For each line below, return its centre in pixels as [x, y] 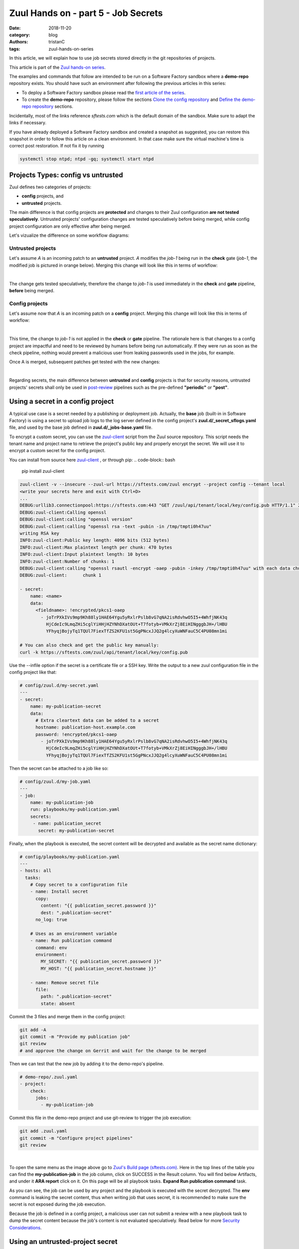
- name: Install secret [59, 892]
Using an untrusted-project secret [63, 1242]
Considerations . [25, 1228]
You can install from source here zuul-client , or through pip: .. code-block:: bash [92, 460]
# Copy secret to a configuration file [79, 885]
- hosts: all [36, 871]
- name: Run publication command [71, 941]
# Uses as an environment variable [74, 934]
